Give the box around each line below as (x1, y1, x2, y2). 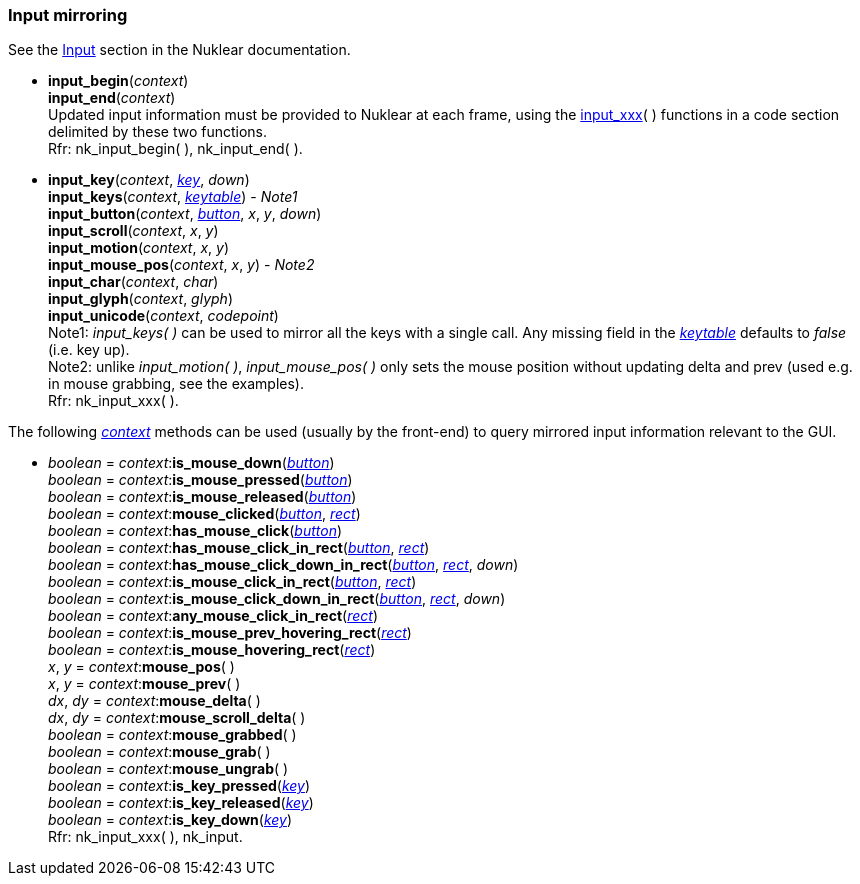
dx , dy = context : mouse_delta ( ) (48, 692, 261, 710)
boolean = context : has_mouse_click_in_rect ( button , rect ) (48, 539, 430, 557)
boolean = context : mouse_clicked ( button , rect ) (48, 505, 361, 523)
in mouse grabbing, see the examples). (48, 375, 304, 393)
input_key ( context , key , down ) (48, 171, 250, 189)
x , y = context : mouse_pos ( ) (48, 658, 235, 676)
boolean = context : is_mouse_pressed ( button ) (48, 471, 353, 489)
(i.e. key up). (48, 341, 130, 359)
